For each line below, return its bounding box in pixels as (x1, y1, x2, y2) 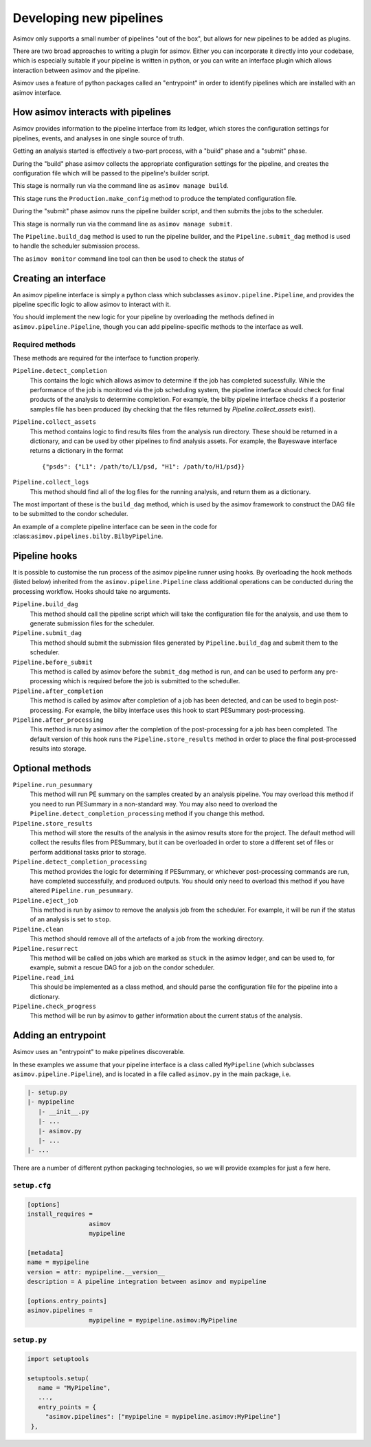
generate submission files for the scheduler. (30, 619, 155, 628)
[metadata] (27, 1249, 64, 1256)
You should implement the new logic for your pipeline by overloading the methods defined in (12, 313, 275, 321)
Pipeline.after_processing (12, 716, 104, 724)
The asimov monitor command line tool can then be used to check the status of (12, 255, 245, 263)
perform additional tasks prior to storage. (30, 848, 147, 856)
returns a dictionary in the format (30, 447, 124, 455)
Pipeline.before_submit (12, 658, 93, 666)
